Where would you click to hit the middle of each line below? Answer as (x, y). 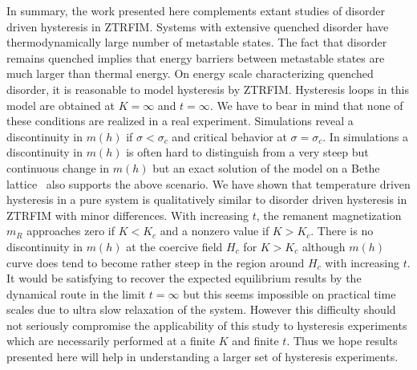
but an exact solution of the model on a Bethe (266, 167)
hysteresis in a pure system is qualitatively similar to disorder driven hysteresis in (207, 199)
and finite (255, 341)
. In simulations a (366, 136)
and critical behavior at (229, 136)
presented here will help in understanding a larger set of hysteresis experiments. (202, 357)
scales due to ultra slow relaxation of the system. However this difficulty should (201, 309)
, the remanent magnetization (329, 215)
